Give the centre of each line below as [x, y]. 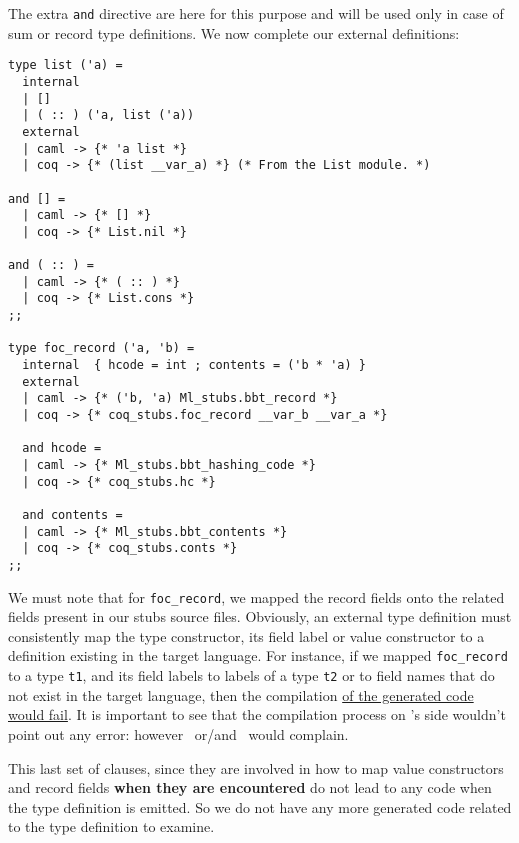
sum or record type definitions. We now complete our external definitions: [234, 32]
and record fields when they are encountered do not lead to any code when [250, 787]
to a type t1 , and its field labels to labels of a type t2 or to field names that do [251, 675]
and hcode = [62, 448]
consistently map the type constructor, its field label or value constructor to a [246, 635]
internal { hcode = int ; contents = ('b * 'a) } [194, 365]
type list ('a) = [65, 65]
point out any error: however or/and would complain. [178, 733]
